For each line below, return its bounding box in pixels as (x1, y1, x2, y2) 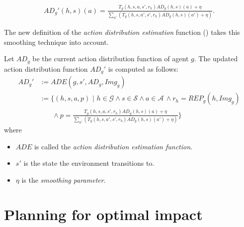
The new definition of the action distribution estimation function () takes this (4, 27, 240, 37)
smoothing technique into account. (4, 36, 109, 47)
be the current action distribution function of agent (32, 53, 189, 64)
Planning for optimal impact (4, 204, 203, 224)
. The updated (194, 53, 238, 64)
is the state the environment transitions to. (23, 158, 155, 168)
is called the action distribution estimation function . (34, 141, 192, 151)
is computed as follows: (108, 63, 178, 74)
